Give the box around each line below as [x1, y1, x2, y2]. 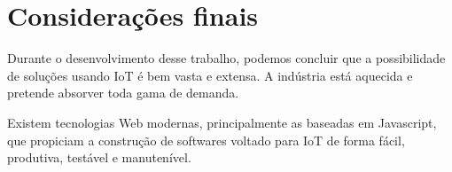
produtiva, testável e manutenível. [7, 148, 191, 167]
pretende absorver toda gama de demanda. [7, 83, 239, 102]
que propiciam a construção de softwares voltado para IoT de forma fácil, [7, 130, 405, 149]
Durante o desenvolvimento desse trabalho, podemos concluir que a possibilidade [7, 49, 446, 67]
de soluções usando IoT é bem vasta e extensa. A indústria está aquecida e [7, 66, 413, 84]
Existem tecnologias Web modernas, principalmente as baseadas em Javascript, [7, 113, 437, 131]
